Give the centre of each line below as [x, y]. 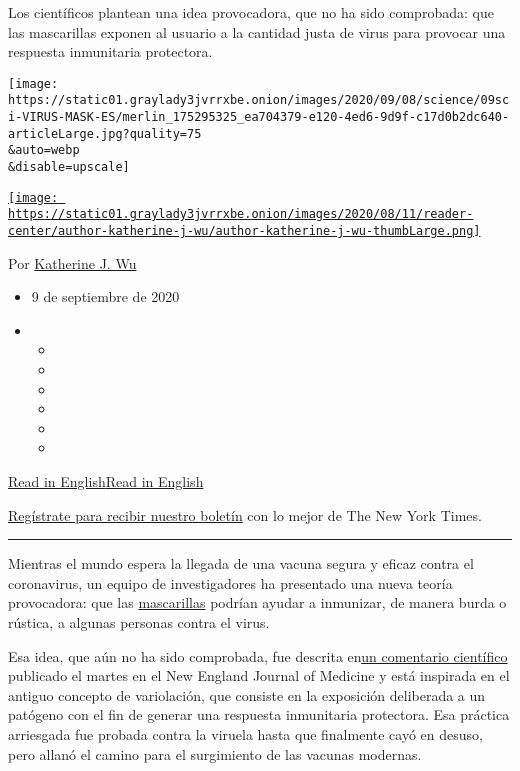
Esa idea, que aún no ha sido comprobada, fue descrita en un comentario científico [258, 655]
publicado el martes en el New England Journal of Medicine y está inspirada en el [259, 675]
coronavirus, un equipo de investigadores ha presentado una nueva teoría [230, 582]
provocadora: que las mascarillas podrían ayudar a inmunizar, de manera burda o [257, 602]
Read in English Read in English [106, 481]
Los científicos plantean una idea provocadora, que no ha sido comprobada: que [251, 12]
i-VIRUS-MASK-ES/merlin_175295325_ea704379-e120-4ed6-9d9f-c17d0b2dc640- [259, 117]
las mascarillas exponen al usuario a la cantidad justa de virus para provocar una [257, 31]
